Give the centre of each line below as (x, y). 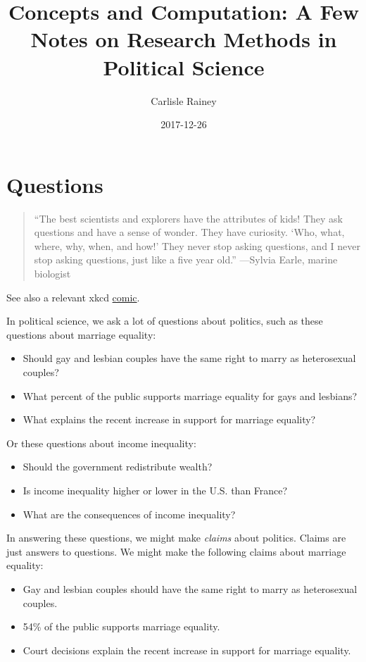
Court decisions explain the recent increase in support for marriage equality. (187, 650)
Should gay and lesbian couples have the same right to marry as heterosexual (189, 358)
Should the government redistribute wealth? (118, 467)
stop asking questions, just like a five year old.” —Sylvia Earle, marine (186, 260)
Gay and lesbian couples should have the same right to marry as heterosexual (190, 588)
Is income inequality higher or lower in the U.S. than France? (155, 490)
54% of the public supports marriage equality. (121, 626)
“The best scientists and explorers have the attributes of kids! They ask (188, 218)
